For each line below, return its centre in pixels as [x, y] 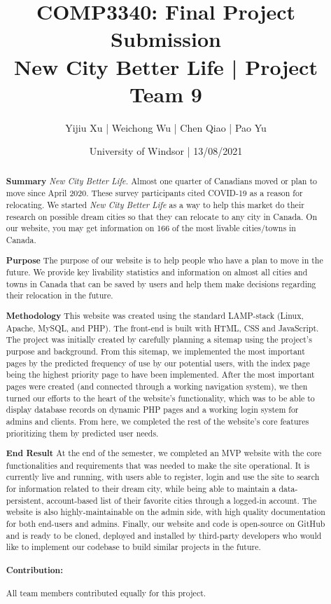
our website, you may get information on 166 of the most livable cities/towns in [151, 228]
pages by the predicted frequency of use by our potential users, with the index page [158, 363]
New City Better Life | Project [166, 66]
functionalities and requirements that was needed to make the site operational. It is [158, 465]
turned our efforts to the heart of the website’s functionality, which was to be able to [160, 398]
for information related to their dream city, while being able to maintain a [141, 489]
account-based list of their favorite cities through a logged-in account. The [182, 500]
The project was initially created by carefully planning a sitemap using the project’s [159, 339]
